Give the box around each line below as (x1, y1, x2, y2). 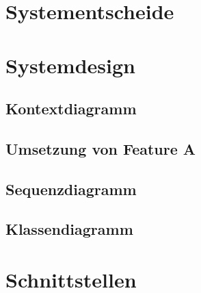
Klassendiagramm (5, 218, 133, 240)
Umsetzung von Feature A (5, 138, 196, 159)
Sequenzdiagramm (5, 178, 137, 199)
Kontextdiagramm (5, 98, 137, 119)
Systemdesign (5, 51, 135, 79)
